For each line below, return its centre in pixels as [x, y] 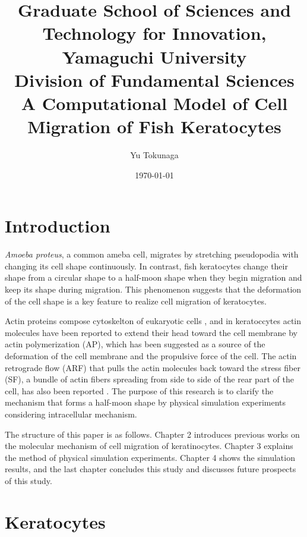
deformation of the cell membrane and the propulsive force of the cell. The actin [151, 355]
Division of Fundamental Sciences [154, 79]
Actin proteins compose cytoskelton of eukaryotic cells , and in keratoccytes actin [153, 321]
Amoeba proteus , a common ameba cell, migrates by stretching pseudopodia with [152, 254]
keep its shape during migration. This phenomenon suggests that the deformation [153, 289]
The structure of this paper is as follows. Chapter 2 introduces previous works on [152, 434]
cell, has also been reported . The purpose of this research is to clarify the [139, 390]
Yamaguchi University [154, 56]
